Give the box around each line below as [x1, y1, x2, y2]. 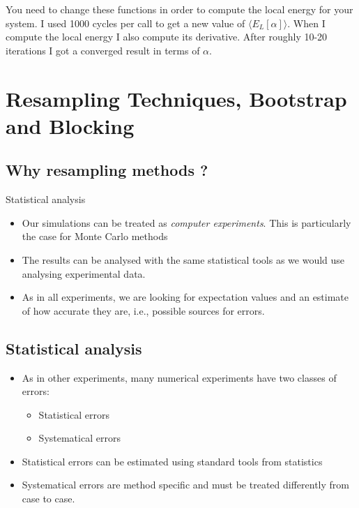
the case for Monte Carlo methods [22, 229, 168, 244]
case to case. [22, 491, 75, 506]
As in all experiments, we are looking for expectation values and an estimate [22, 290, 349, 304]
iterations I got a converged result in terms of [6, 43, 200, 57]
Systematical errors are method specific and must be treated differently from [22, 477, 349, 492]
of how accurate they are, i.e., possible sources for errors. [22, 303, 265, 317]
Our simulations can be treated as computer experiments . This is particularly [22, 215, 351, 230]
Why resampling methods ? [6, 159, 208, 181]
